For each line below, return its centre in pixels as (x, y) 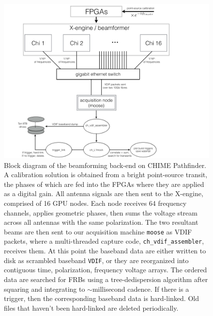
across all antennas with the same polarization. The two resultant (101, 222)
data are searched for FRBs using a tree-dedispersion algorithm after (106, 279)
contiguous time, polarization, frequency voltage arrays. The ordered (106, 270)
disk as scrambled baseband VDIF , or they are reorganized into (96, 260)
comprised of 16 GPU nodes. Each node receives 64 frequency (95, 203)
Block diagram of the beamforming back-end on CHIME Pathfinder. (105, 165)
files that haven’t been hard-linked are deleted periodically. (91, 308)
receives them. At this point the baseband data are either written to (105, 251)
